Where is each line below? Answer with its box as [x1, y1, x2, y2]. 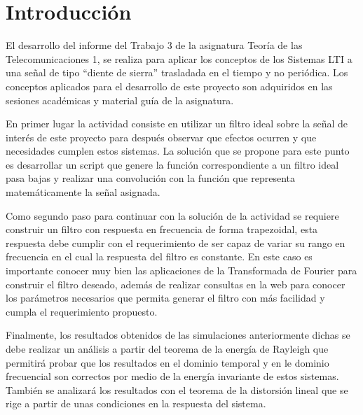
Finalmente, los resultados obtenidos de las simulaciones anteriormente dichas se [6, 328, 350, 342]
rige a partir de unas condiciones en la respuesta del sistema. [6, 396, 266, 411]
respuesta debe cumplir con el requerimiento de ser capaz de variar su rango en [6, 235, 345, 250]
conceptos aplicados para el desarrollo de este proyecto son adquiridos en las [6, 78, 333, 93]
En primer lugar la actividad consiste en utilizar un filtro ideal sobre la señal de [6, 116, 348, 131]
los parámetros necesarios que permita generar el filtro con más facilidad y [6, 290, 325, 305]
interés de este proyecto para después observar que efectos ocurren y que [6, 129, 317, 144]
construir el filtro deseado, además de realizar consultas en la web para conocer [6, 276, 345, 291]
